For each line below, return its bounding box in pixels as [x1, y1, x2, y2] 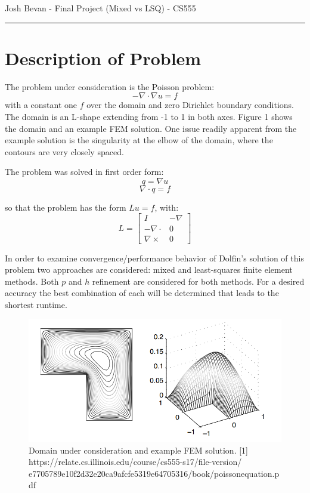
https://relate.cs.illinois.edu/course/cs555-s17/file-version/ [29, 455, 242, 468]
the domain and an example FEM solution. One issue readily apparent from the [5, 122, 297, 134]
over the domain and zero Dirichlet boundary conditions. [86, 98, 294, 111]
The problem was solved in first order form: [5, 165, 164, 178]
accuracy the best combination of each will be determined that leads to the [5, 286, 279, 299]
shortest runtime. [5, 298, 67, 310]
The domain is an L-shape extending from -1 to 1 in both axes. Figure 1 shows [5, 110, 293, 122]
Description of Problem [5, 45, 201, 70]
